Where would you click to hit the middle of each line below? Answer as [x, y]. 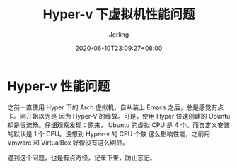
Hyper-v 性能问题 [59, 86]
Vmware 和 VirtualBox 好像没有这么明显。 [68, 143]
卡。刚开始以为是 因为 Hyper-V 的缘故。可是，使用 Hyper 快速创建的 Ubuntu [119, 116]
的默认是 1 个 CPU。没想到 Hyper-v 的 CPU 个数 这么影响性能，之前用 [109, 133]
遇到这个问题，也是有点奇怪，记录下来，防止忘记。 [82, 157]
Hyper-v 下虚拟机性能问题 [119, 14]
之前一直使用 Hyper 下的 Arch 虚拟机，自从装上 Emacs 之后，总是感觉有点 [116, 107]
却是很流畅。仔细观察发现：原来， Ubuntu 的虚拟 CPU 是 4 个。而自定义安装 [118, 125]
